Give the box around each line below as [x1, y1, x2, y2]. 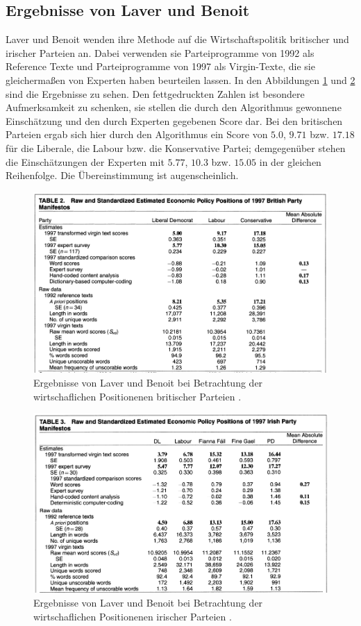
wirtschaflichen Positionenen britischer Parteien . [33, 389, 242, 403]
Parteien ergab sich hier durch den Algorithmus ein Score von [6, 127, 268, 142]
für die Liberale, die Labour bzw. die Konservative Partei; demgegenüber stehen [6, 140, 346, 155]
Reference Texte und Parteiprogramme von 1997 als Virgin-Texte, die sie [6, 59, 315, 74]
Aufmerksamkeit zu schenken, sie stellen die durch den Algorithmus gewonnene [6, 100, 342, 115]
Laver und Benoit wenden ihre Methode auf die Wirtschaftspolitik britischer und [6, 32, 349, 46]
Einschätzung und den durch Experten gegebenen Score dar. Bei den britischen [6, 113, 343, 128]
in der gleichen [259, 154, 321, 169]
